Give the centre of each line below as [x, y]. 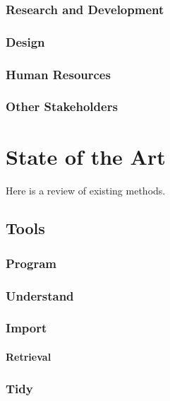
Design [25, 41]
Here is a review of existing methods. [86, 190]
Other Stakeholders [62, 106]
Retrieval [29, 356]
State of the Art [86, 156]
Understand [40, 295]
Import [26, 328]
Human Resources [58, 74]
